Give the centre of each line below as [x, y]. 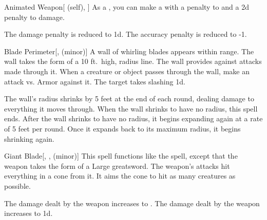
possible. [17, 185]
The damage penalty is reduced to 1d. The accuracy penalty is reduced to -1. [126, 34]
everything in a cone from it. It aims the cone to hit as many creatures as [120, 176]
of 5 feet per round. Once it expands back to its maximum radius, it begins [122, 128]
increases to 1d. [28, 213]
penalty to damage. [34, 17]
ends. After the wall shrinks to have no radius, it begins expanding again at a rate [133, 118]
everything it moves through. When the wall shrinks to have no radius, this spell [131, 108]
